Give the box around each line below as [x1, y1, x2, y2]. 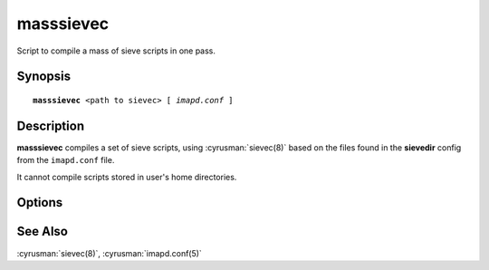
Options [16, 195, 63, 210]
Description [16, 118, 85, 133]
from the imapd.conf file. [16, 155, 115, 166]
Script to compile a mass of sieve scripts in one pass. [16, 45, 216, 56]
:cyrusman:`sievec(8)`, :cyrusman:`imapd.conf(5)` [16, 247, 203, 258]
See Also [16, 224, 68, 239]
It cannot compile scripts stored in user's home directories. [16, 171, 237, 182]
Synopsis [16, 69, 72, 84]
